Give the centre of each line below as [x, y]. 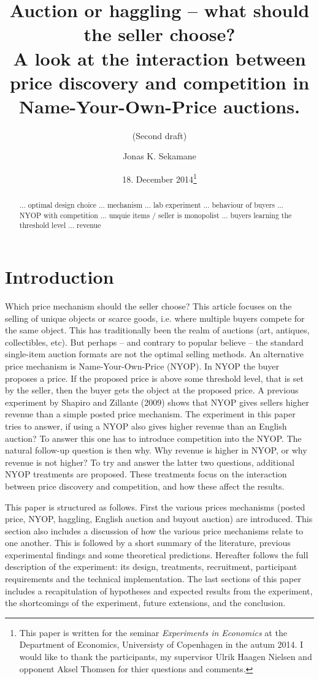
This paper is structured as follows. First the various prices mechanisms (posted [155, 506]
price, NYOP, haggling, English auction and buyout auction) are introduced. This [159, 519]
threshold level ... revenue [60, 225]
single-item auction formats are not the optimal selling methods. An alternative [154, 354]
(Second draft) [159, 135]
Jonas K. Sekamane [159, 156]
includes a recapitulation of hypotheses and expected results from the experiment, [159, 590]
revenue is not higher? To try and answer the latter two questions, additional [150, 462]
